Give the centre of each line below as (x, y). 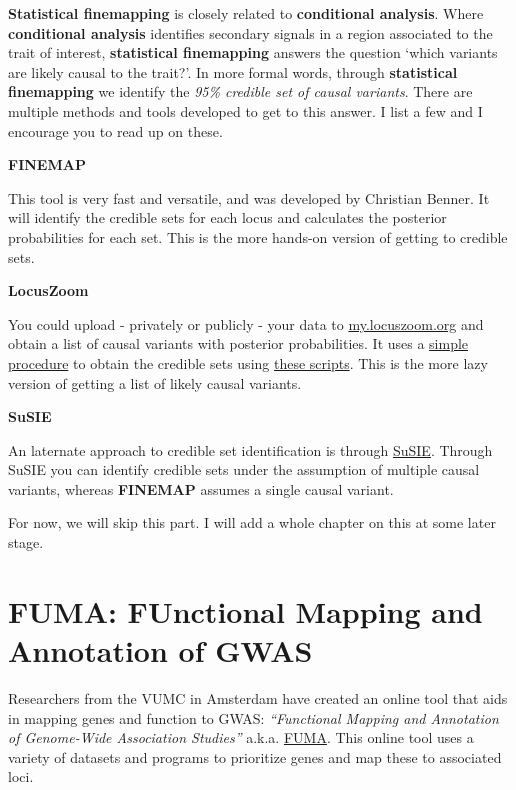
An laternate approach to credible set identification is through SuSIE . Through (250, 449)
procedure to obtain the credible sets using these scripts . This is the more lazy (248, 362)
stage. (26, 542)
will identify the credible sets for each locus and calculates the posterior (227, 217)
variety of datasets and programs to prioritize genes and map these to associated (255, 756)
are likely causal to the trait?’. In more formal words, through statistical (233, 71)
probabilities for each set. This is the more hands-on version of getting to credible (258, 236)
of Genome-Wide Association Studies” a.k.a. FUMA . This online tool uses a (241, 737)
